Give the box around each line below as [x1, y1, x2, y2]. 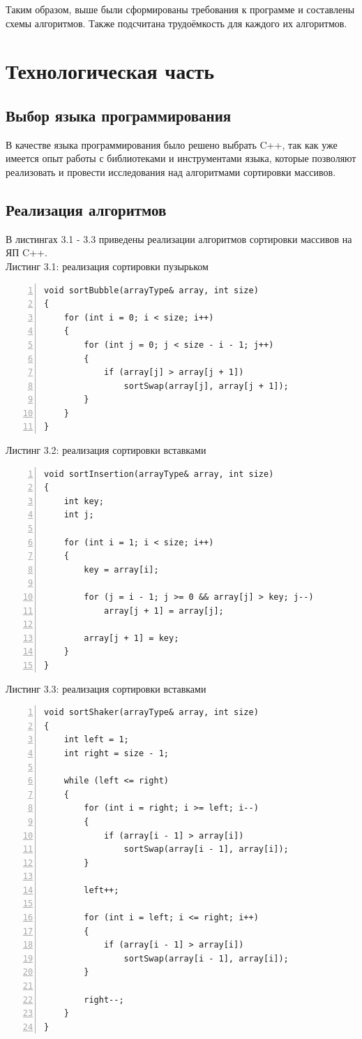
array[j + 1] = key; [84, 633, 179, 643]
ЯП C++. [6, 245, 47, 260]
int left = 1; [63, 735, 129, 745]
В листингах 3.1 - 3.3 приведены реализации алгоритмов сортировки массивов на [6, 231, 352, 246]
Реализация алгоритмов [6, 198, 167, 220]
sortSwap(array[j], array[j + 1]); [123, 381, 289, 391]
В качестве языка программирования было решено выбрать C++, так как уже [6, 137, 338, 152]
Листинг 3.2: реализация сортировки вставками [6, 443, 206, 457]
